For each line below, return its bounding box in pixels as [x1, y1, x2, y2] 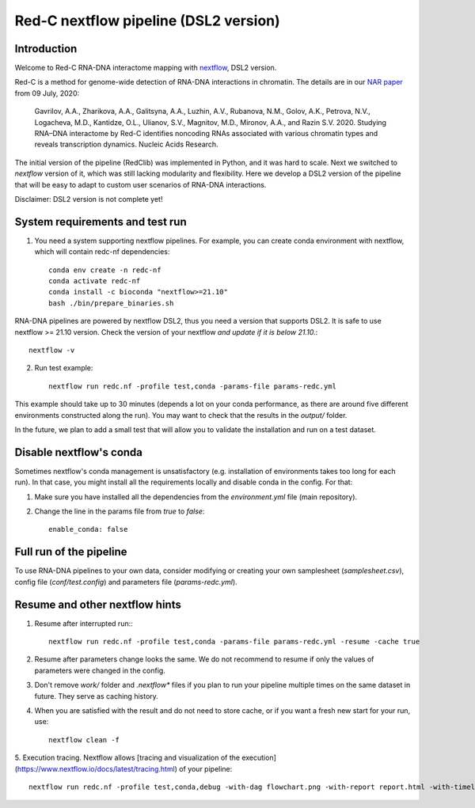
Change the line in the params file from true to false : [34, 506, 205, 516]
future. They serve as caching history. [34, 691, 158, 700]
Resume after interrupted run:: [34, 618, 134, 628]
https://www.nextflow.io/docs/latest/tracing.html [17, 764, 176, 773]
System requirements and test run [14, 214, 188, 229]
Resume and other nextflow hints [14, 597, 181, 611]
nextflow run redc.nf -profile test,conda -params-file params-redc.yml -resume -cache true [48, 637, 420, 647]
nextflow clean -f [48, 735, 120, 744]
